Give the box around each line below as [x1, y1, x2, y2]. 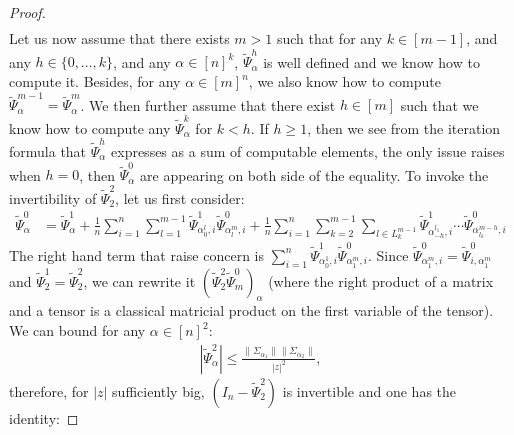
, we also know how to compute [248, 71, 441, 92]
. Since [367, 244, 409, 265]
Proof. [9, 2, 46, 22]
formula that [9, 140, 87, 161]
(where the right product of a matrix [268, 270, 494, 291]
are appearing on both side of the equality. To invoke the [140, 164, 489, 185]
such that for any [276, 28, 383, 49]
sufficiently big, [112, 380, 205, 401]
